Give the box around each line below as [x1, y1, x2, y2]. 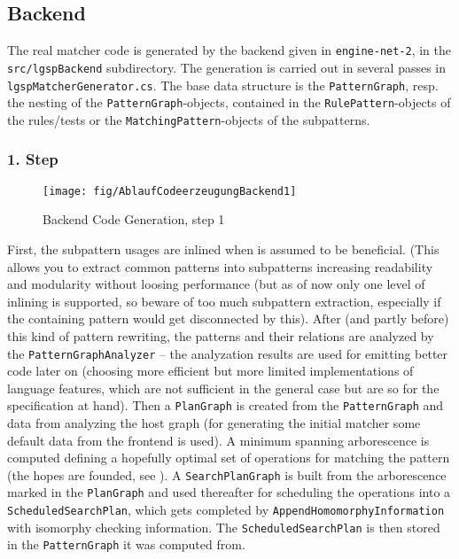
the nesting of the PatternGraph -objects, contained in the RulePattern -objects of [7, 93, 451, 112]
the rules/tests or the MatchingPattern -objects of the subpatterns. [7, 110, 370, 128]
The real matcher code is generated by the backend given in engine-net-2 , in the [7, 41, 452, 59]
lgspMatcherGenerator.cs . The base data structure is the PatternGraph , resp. [7, 75, 439, 94]
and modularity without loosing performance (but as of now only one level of [7, 275, 425, 293]
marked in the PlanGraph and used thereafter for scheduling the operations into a [7, 483, 451, 501]
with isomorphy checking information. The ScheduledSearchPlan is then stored [7, 517, 440, 536]
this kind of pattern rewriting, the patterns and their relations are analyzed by [7, 326, 434, 345]
